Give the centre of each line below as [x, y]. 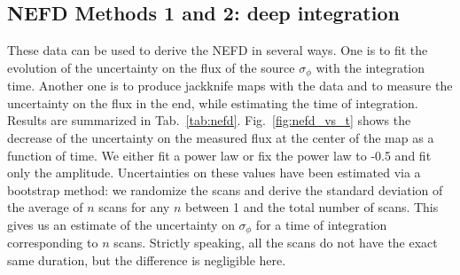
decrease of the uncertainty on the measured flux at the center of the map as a [221, 138]
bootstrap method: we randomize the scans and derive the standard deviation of [225, 189]
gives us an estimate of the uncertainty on [121, 224]
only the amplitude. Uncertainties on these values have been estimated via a [214, 173]
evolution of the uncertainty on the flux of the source [151, 67]
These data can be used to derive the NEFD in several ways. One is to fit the [218, 50]
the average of [45, 207]
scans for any [134, 207]
